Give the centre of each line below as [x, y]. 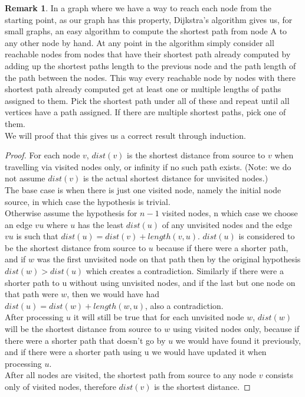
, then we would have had [113, 294]
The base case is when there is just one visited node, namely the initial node [143, 189]
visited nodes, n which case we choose [230, 213]
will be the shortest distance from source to [83, 329]
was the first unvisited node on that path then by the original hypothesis [169, 259]
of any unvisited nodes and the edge [227, 224]
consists [280, 375]
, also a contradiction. [184, 305]
